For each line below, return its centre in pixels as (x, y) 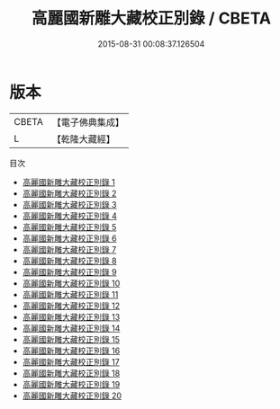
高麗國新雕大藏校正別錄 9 (69, 271)
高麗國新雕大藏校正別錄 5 (69, 227)
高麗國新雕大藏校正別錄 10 (71, 283)
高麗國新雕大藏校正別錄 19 (71, 384)
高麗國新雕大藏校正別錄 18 (71, 373)
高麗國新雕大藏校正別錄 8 (69, 261)
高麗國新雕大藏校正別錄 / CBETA (151, 18)
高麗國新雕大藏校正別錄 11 (70, 294)
